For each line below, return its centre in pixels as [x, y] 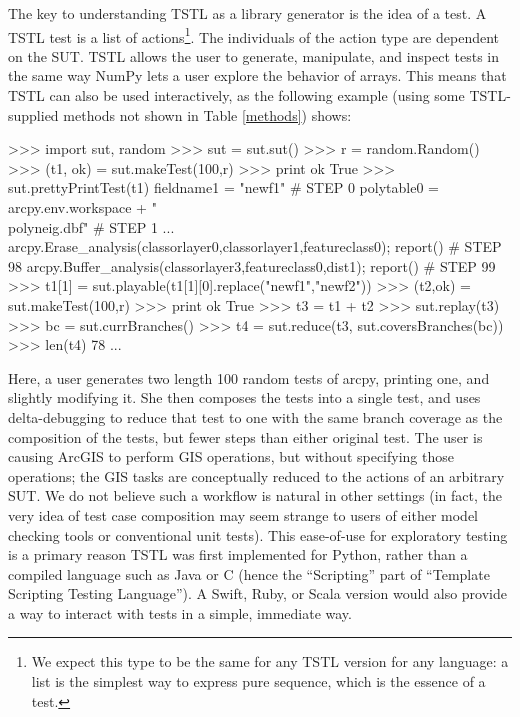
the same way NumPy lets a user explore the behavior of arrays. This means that [257, 75]
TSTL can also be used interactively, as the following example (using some [236, 95]
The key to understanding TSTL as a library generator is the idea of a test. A [247, 13]
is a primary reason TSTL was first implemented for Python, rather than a [238, 554]
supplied [33, 114]
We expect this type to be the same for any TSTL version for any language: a [270, 661]
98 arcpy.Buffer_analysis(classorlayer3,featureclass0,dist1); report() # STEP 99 [252, 265]
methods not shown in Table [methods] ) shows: [207, 114]
